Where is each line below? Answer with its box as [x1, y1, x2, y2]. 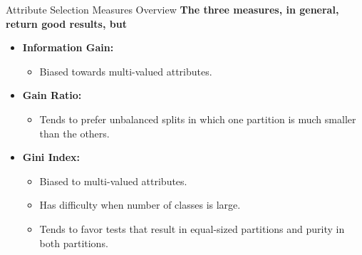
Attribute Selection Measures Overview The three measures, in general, [6, 2, 339, 16]
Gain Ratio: [22, 88, 82, 103]
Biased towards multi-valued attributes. [39, 63, 212, 78]
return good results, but [6, 16, 127, 31]
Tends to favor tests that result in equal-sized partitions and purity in [39, 221, 345, 236]
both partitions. [39, 235, 108, 250]
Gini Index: [22, 150, 81, 165]
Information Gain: [22, 40, 114, 55]
